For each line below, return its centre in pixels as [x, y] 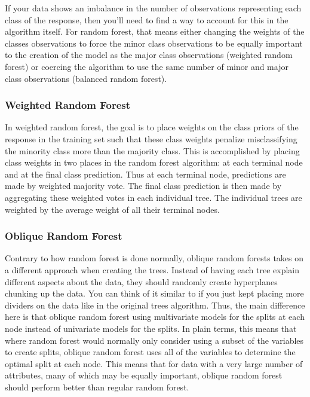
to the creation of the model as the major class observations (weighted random [149, 55]
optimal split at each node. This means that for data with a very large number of [154, 363]
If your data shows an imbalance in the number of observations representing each [153, 8]
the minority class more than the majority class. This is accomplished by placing [152, 150]
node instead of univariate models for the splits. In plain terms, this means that [151, 328]
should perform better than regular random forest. [97, 387]
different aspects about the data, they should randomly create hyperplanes [141, 281]
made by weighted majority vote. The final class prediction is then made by [143, 186]
